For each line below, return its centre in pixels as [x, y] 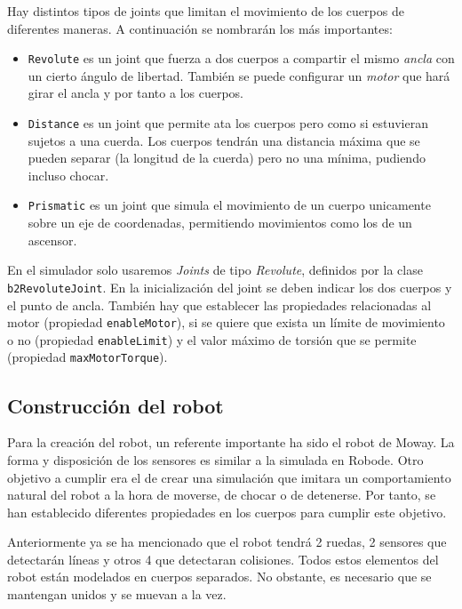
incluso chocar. [68, 175]
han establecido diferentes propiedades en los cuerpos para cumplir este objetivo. [227, 512]
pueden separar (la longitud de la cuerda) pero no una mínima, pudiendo [227, 158]
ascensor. [52, 240]
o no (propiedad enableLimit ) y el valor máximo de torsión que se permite [212, 339]
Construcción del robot [115, 405]
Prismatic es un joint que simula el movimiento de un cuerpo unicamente [229, 205]
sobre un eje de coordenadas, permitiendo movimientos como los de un [220, 223]
